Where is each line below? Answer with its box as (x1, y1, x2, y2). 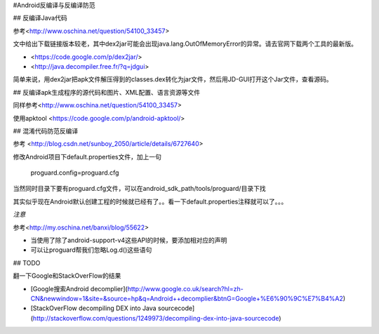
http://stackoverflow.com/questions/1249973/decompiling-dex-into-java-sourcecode (32, 314, 279, 322)
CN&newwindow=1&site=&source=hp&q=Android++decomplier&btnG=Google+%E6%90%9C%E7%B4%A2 (30, 294, 343, 302)
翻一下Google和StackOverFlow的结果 (13, 272, 121, 280)
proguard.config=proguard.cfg (30, 168, 119, 177)
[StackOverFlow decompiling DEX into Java (30, 304, 157, 312)
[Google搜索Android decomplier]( (30, 284, 128, 293)
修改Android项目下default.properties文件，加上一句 (13, 152, 161, 161)
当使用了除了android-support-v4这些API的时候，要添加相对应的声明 (30, 236, 227, 245)
